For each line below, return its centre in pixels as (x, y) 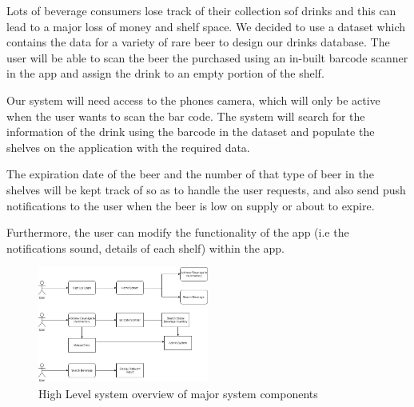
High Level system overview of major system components (178, 393)
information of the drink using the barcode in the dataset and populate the (191, 132)
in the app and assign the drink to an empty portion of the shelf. (165, 73)
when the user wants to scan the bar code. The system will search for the (186, 116)
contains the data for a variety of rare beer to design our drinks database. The (198, 42)
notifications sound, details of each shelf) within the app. (146, 247)
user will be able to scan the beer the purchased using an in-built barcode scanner (207, 57)
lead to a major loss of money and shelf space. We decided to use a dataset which (206, 26)
